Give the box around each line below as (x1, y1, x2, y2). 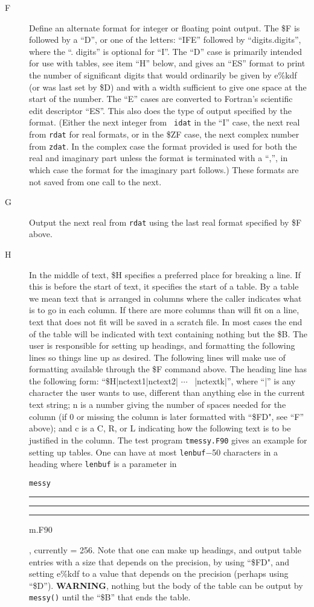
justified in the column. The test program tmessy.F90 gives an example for (29, 433, 307, 446)
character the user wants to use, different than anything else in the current (29, 386, 306, 399)
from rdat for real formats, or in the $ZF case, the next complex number (29, 128, 300, 140)
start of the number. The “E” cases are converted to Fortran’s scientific (29, 92, 293, 105)
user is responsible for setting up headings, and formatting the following (29, 339, 295, 352)
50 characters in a (212, 445, 278, 458)
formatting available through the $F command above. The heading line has (29, 363, 307, 375)
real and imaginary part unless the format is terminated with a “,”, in (29, 151, 288, 164)
